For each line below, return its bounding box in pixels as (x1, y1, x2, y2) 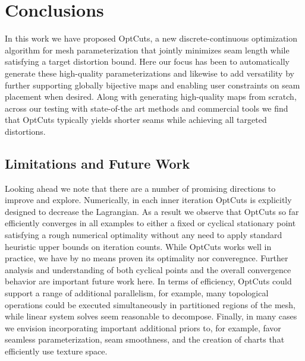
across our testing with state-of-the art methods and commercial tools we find (5, 102, 288, 114)
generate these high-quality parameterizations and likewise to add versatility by (5, 66, 294, 79)
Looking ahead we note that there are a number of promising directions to (5, 182, 276, 194)
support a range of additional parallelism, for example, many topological (5, 287, 269, 299)
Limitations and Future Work (5, 154, 190, 172)
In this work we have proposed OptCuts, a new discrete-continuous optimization (5, 32, 298, 45)
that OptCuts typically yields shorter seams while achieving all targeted (5, 113, 267, 126)
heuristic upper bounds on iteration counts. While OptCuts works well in (5, 240, 272, 252)
